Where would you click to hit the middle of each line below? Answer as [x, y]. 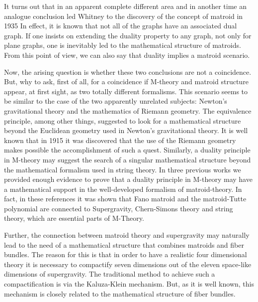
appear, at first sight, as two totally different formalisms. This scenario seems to [126, 91]
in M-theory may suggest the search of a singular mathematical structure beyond [128, 159]
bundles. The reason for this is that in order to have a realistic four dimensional [126, 254]
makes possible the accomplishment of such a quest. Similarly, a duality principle [127, 150]
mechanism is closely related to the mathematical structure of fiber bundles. [120, 293]
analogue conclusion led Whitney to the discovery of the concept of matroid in [124, 16]
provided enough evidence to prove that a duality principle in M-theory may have [128, 179]
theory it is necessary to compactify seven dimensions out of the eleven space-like [128, 264]
